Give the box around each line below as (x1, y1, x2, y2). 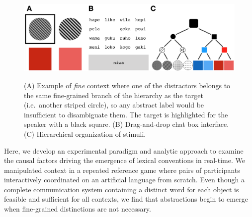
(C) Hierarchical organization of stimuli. (24, 128, 146, 139)
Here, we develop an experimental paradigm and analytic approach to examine (4, 145, 244, 156)
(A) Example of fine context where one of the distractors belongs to (24, 80, 231, 90)
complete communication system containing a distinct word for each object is (4, 184, 239, 194)
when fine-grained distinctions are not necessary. (4, 204, 151, 214)
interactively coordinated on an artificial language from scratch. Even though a (4, 174, 245, 185)
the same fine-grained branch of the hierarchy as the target (24, 90, 203, 100)
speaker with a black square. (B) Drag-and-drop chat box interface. (24, 119, 229, 129)
